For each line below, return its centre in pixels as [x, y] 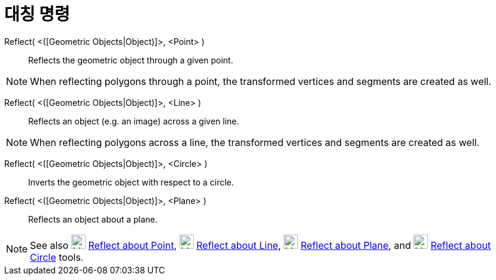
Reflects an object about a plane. [93, 219]
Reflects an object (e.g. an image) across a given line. [134, 121]
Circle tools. [57, 257]
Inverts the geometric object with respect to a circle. [131, 182]
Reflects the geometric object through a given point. [131, 60]
